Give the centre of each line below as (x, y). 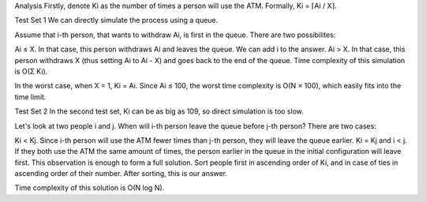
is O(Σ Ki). (31, 71)
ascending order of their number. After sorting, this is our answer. (121, 174)
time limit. (30, 97)
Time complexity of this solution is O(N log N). (90, 188)
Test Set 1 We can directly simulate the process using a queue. (116, 21)
